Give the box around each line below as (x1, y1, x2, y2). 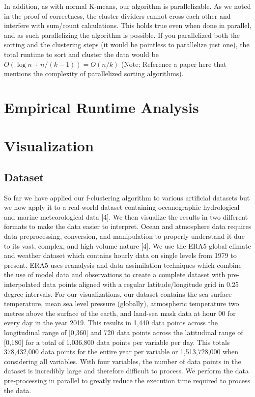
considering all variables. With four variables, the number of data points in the (4, 356, 241, 366)
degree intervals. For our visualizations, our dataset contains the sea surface (4, 288, 232, 299)
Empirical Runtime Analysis (4, 97, 199, 117)
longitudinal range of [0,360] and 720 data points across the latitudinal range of (4, 327, 243, 338)
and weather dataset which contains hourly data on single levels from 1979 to (4, 250, 237, 260)
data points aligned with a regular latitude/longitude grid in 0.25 (42, 279, 239, 289)
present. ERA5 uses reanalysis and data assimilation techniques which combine (4, 259, 242, 270)
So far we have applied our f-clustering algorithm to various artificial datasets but (4, 192, 250, 202)
